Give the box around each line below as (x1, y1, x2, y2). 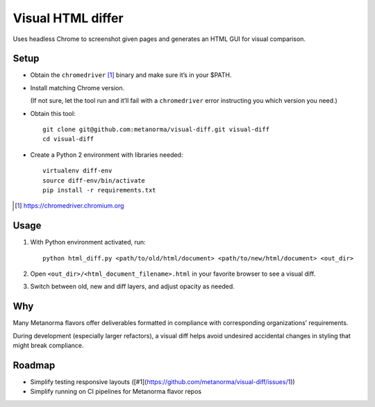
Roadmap (12, 359, 56, 371)
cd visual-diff (42, 135, 94, 143)
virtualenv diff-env (42, 167, 112, 175)
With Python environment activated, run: (30, 238, 146, 247)
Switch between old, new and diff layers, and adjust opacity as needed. (30, 282, 235, 291)
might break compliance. (12, 341, 84, 350)
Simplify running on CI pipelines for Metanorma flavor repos (30, 388, 201, 396)
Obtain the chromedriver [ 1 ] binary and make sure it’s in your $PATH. (30, 71, 232, 79)
